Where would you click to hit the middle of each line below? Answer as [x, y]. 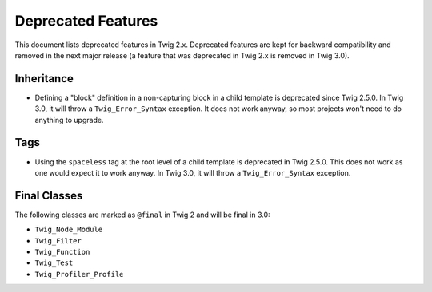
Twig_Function [62, 252]
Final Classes [49, 195]
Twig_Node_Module [69, 230]
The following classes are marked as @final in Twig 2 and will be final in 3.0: [143, 215]
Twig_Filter [58, 241]
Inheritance [44, 79]
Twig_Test [54, 263]
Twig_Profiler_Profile [79, 274]
